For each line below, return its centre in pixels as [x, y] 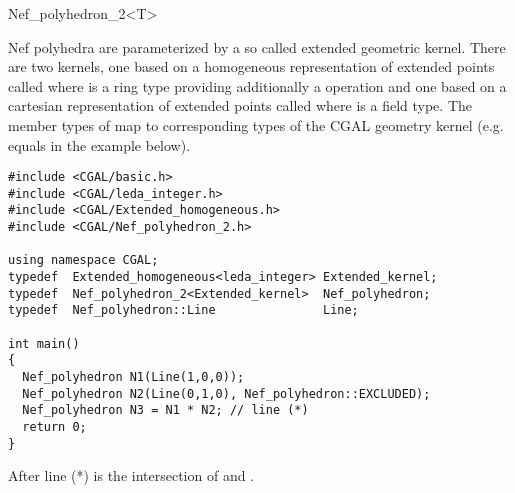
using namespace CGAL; [83, 260]
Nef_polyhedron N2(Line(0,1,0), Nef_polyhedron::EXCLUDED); [226, 393]
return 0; [54, 427]
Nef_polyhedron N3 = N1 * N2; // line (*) [165, 410]
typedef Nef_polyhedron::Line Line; [183, 310]
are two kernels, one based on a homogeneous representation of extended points [251, 66]
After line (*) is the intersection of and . [131, 475]
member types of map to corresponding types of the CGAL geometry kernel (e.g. [256, 124]
